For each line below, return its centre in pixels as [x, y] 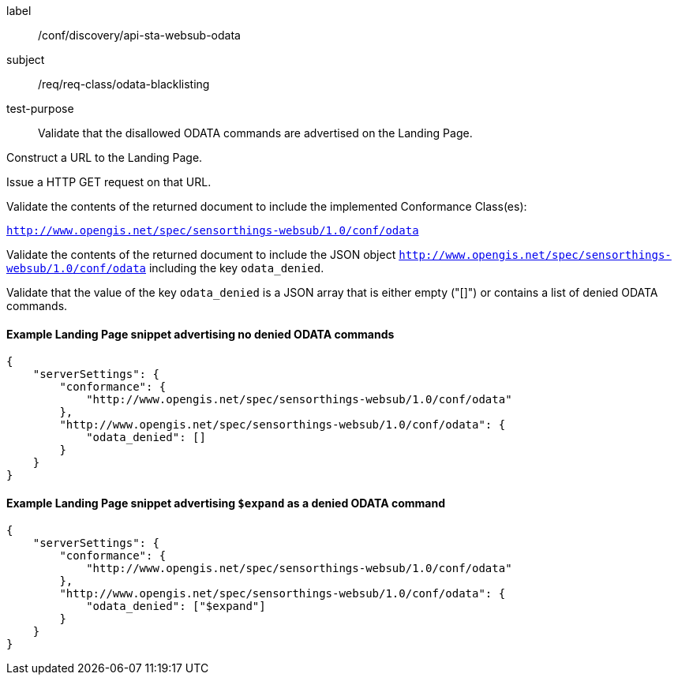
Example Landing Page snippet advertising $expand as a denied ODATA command [226, 503]
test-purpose [40, 109]
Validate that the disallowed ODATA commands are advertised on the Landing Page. [255, 133]
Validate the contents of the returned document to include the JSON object [201, 254]
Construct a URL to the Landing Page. [105, 157]
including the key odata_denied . [236, 268]
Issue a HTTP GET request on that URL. [109, 182]
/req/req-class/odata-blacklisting [124, 84]
